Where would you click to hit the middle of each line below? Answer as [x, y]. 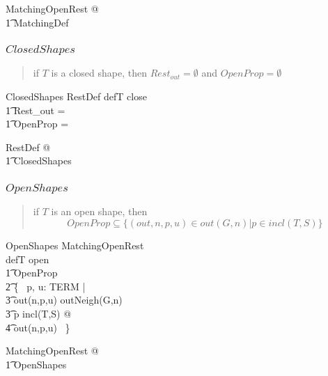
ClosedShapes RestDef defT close [76, 96]
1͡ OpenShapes [36, 364]
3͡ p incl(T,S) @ [39, 313]
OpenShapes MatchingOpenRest [75, 245]
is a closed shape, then [99, 73]
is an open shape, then [99, 211]
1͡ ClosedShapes [39, 160]
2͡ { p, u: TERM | [46, 286]
